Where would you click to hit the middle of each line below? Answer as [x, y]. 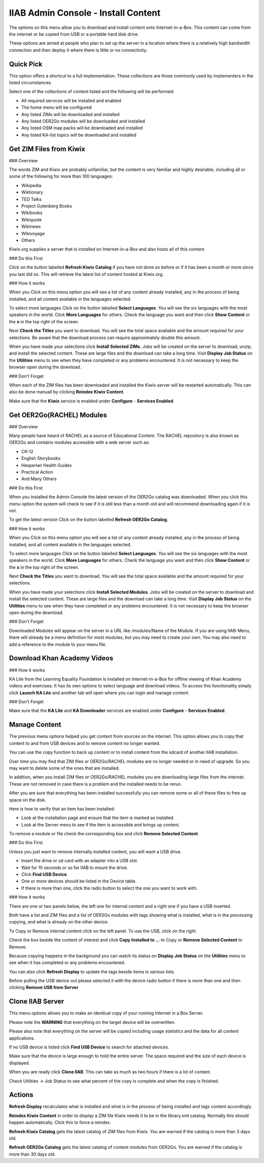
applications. [22, 1038]
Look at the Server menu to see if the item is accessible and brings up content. [101, 824]
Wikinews [31, 227]
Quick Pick [26, 64]
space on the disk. [28, 800]
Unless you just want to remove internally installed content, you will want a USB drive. [95, 851]
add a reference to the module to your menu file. [58, 644]
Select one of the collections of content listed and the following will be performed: [92, 92]
